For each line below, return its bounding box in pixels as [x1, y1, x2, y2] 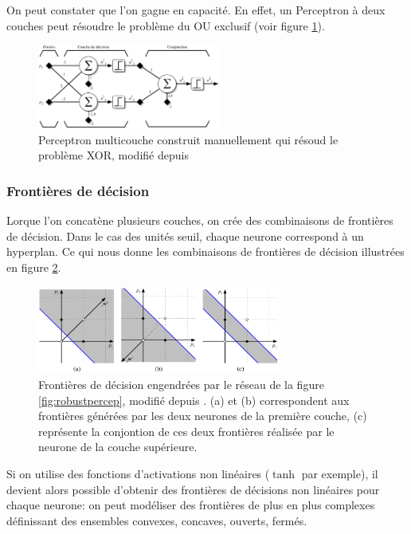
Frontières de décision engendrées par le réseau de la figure [38, 376, 324, 393]
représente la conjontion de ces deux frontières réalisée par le [38, 422, 335, 439]
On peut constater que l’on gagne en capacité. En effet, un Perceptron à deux [6, 2, 386, 18]
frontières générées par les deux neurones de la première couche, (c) [38, 407, 367, 424]
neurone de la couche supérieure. [38, 438, 198, 455]
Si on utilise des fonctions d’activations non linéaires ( [6, 465, 270, 482]
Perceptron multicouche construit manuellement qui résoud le [38, 131, 339, 147]
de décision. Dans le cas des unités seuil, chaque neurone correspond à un [6, 227, 364, 244]
